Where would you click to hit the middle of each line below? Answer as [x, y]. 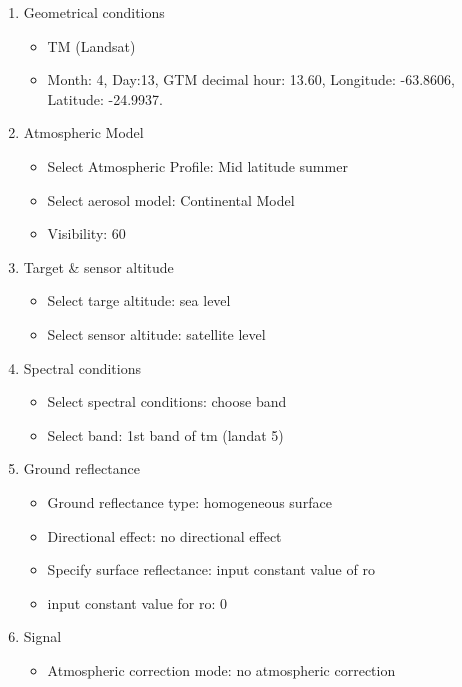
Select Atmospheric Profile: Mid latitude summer [197, 165]
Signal [42, 636]
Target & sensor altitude [98, 266]
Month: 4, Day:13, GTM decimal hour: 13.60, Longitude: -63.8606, [251, 79]
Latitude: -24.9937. [105, 98]
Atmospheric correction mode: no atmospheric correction [221, 669]
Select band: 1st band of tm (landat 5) [165, 434]
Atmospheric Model [83, 132]
